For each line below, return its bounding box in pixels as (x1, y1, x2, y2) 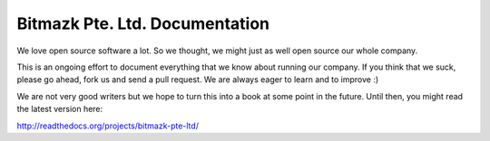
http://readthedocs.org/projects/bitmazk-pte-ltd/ (16, 120, 200, 131)
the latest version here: (16, 104, 103, 115)
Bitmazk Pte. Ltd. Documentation (16, 14, 270, 33)
